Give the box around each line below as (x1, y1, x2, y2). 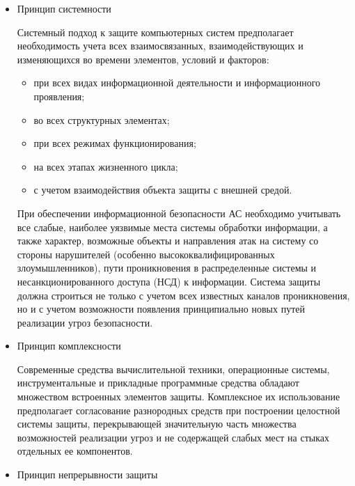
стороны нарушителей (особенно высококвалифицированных (17, 246, 275, 261)
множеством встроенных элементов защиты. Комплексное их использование (17, 389, 340, 404)
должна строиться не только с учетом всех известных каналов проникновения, (17, 288, 350, 302)
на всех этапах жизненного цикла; (33, 159, 178, 173)
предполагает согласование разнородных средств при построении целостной (17, 402, 340, 417)
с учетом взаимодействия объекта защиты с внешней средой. (33, 182, 292, 197)
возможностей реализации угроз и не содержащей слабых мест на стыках (17, 430, 330, 444)
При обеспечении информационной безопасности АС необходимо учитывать (17, 205, 341, 220)
